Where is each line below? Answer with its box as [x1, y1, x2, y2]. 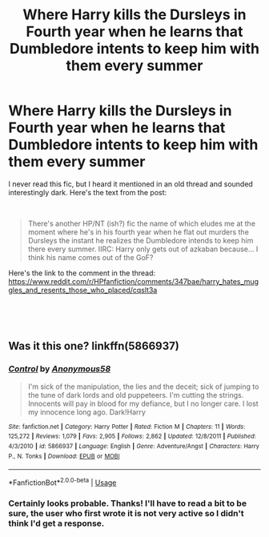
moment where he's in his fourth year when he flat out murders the [27, 226, 250, 237]
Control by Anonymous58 [8, 363, 111, 375]
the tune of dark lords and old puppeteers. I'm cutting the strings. [27, 390, 244, 399]
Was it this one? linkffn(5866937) [8, 339, 180, 353]
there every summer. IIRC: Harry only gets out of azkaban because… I [27, 244, 259, 254]
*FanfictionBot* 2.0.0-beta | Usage [8, 476, 117, 487]
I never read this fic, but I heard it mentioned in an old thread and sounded [8, 178, 254, 189]
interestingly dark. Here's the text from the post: [8, 187, 167, 197]
